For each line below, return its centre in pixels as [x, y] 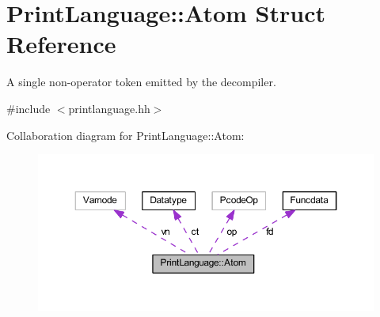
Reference [61, 44]
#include [28, 108]
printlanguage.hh [109, 108]
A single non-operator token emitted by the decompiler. [141, 82]
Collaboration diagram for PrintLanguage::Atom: [125, 135]
